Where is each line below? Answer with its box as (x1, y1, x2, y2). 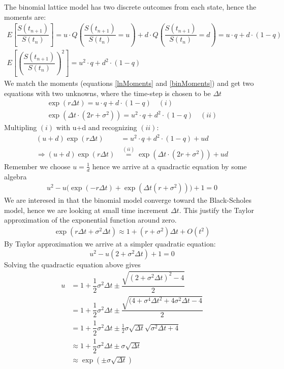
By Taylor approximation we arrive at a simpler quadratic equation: (4, 238, 216, 249)
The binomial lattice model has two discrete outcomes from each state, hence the (4, 2, 257, 12)
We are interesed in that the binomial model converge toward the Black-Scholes (4, 195, 251, 205)
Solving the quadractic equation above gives (4, 259, 141, 269)
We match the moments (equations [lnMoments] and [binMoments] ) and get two (4, 78, 254, 88)
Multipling (4, 122, 37, 133)
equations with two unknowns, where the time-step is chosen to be (4, 87, 211, 98)
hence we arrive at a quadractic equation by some (92, 161, 247, 171)
